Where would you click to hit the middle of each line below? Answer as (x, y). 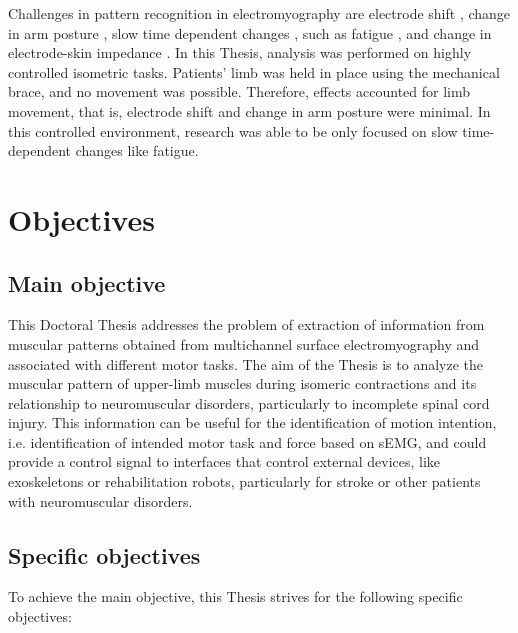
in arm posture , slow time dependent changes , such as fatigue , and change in (250, 32)
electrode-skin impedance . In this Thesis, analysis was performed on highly (240, 52)
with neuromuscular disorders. (100, 500)
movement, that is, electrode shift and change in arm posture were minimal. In (249, 110)
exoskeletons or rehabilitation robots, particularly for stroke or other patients (244, 481)
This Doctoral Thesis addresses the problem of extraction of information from (246, 324)
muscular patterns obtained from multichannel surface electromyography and (244, 343)
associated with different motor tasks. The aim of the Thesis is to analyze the (245, 363)
